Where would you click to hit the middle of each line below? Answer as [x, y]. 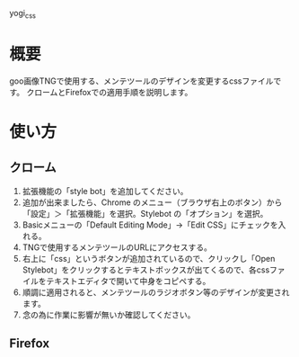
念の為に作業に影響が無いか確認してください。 [109, 315]
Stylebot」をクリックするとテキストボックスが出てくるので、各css [146, 270]
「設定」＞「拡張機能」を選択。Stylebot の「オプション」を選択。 [145, 213]
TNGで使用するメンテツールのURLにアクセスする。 [117, 247]
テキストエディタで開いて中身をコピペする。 [128, 281]
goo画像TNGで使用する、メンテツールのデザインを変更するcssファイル [141, 81]
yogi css [22, 14]
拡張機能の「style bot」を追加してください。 [105, 191]
